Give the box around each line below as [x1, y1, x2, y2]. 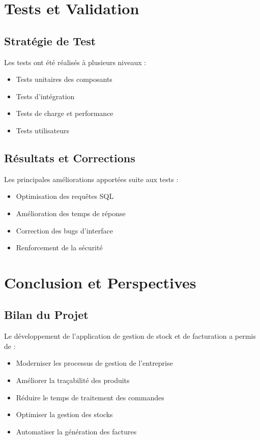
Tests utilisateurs [16, 125, 69, 135]
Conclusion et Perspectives [4, 272, 196, 292]
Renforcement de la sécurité [16, 242, 103, 253]
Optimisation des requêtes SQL [16, 191, 114, 201]
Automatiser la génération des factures [16, 426, 137, 436]
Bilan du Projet [4, 307, 89, 322]
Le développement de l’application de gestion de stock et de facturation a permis [4, 331, 256, 341]
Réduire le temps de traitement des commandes [16, 392, 164, 402]
